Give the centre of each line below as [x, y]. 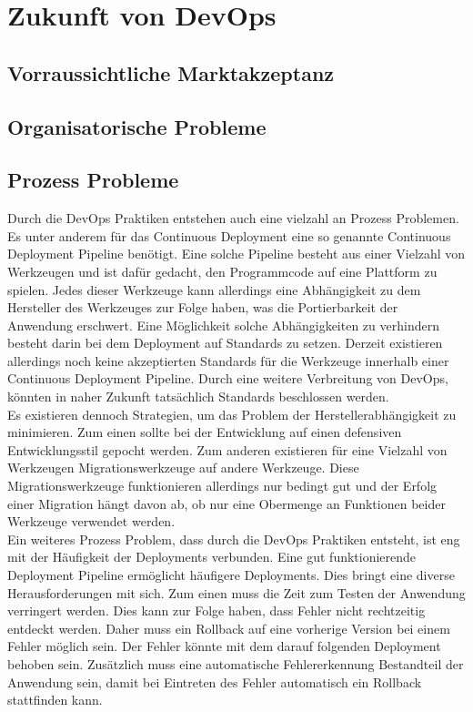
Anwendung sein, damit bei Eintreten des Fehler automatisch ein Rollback [215, 681]
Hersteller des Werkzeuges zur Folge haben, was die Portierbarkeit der [203, 307]
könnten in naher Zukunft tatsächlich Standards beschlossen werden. [198, 397]
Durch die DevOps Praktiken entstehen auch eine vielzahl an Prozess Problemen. [233, 218]
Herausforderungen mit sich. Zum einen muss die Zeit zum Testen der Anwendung [236, 592]
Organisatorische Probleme [137, 126]
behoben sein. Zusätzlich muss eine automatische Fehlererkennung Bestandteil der [236, 663]
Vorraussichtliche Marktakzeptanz [171, 72]
